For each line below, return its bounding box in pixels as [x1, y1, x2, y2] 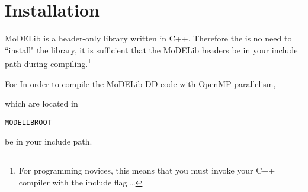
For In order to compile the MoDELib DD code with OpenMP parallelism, [5, 77, 276, 89]
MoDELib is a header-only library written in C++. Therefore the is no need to [5, 32, 292, 44]
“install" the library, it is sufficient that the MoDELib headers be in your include [5, 43, 298, 56]
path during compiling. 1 [5, 56, 91, 69]
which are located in [5, 97, 78, 110]
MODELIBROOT [5, 118, 52, 127]
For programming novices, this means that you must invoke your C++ [18, 164, 275, 176]
